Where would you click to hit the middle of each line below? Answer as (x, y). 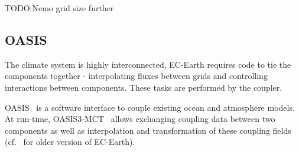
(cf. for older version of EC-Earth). (70, 142)
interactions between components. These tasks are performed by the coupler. (144, 87)
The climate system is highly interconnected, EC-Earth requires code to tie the (148, 64)
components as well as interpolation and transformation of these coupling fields (148, 130)
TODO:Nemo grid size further (59, 8)
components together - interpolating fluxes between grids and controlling (136, 76)
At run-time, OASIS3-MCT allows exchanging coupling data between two (140, 119)
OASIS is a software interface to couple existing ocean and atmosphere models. (150, 107)
